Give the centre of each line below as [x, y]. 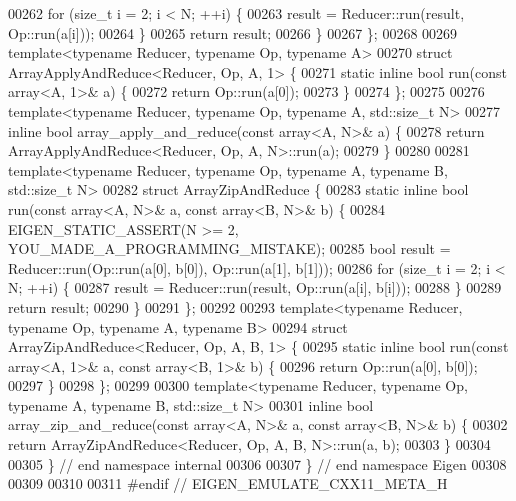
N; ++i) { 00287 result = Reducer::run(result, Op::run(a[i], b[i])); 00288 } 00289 [255, 287]
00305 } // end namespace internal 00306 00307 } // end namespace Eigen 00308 [257, 463]
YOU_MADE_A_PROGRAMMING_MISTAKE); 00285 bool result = [229, 248]
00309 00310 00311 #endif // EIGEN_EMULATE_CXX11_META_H [228, 483]
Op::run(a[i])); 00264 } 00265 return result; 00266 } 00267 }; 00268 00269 [233, 32]
